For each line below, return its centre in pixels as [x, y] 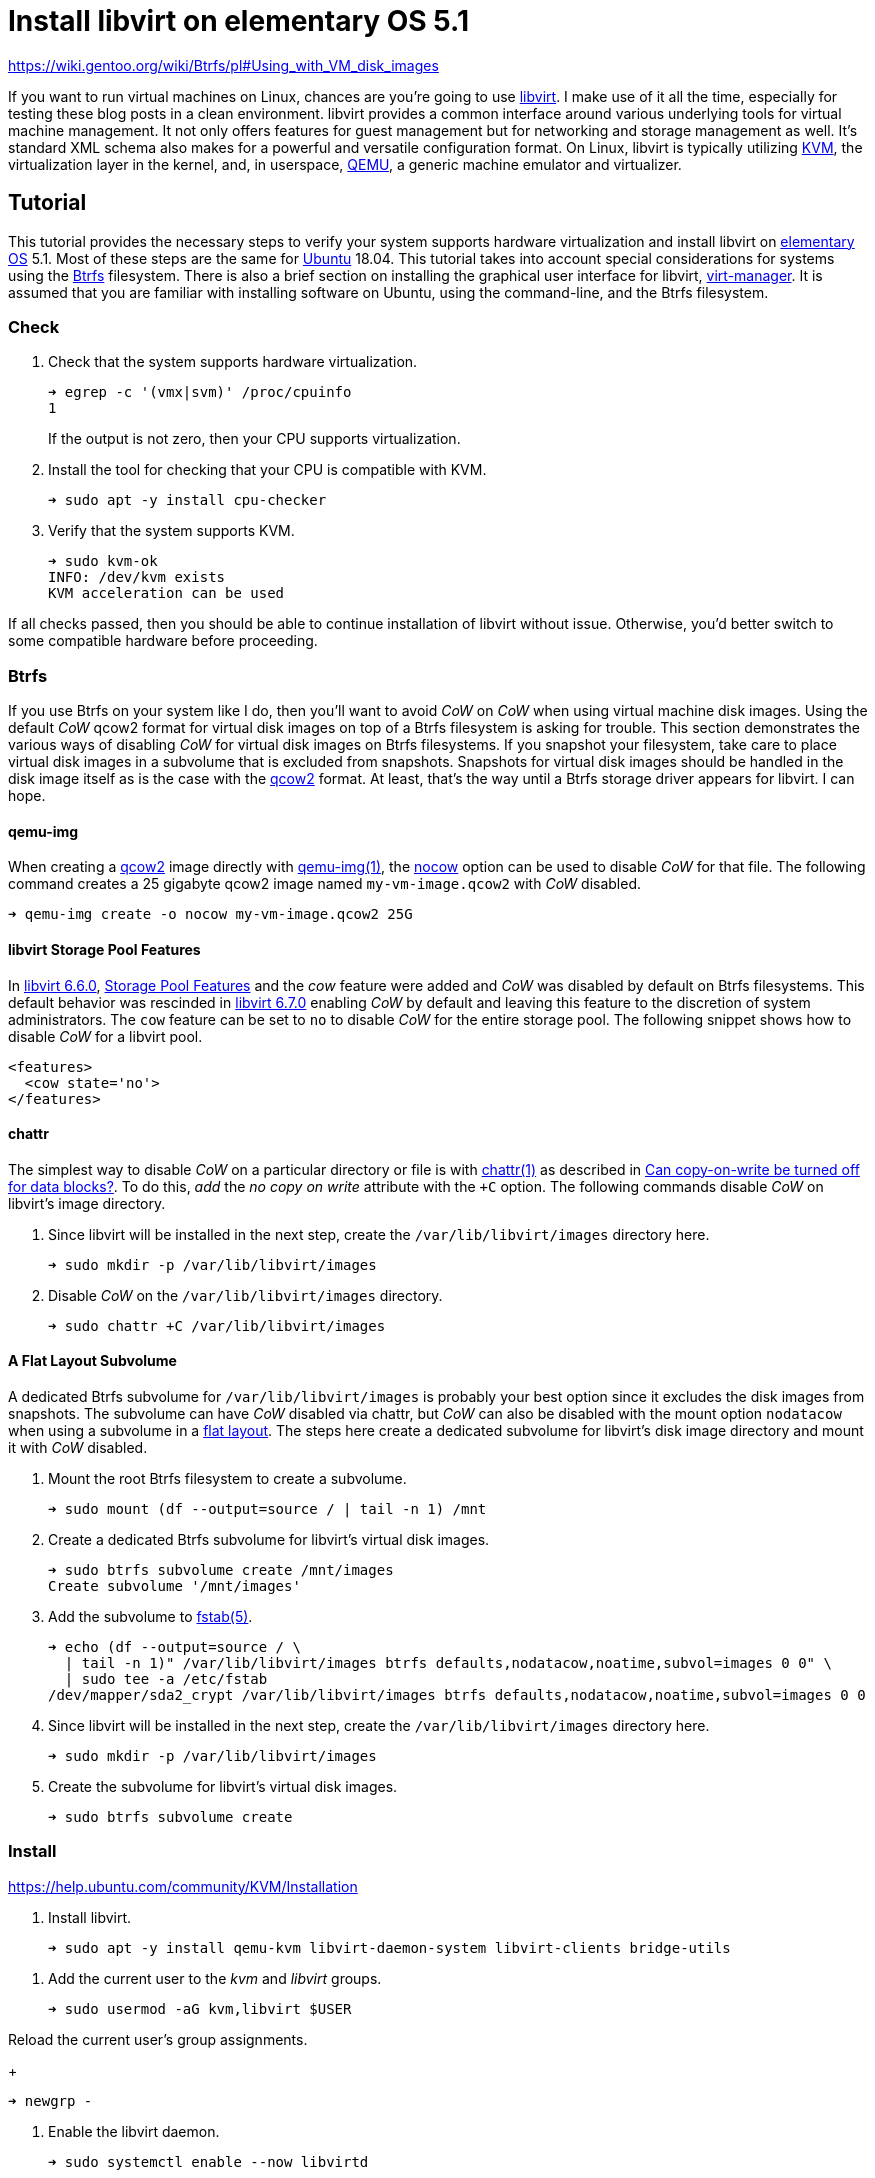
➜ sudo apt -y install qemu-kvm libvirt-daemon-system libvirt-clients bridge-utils [389, 1947]
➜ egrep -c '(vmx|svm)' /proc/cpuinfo [200, 392]
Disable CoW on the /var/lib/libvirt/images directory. [245, 1295]
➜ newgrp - [50, 2100]
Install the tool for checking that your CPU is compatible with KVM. [267, 470]
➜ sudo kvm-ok [103, 561]
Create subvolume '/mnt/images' [174, 1585]
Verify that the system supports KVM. [171, 531]
